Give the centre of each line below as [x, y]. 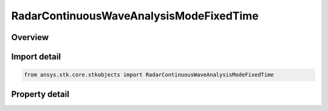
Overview [30, 37]
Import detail [36, 57]
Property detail [40, 94]
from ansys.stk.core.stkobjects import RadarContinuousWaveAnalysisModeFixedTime [149, 75]
